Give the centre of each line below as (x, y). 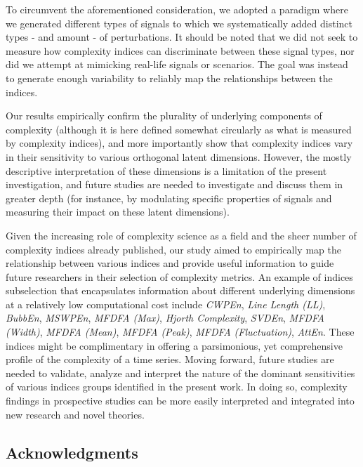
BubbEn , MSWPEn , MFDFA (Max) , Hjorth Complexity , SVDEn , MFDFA (165, 318)
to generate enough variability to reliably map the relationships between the (169, 78)
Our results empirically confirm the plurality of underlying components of (164, 116)
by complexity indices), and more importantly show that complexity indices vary (179, 143)
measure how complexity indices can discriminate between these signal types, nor (180, 50)
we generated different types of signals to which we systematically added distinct (179, 23)
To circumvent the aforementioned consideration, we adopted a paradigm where (177, 9)
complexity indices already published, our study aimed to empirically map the (173, 249)
